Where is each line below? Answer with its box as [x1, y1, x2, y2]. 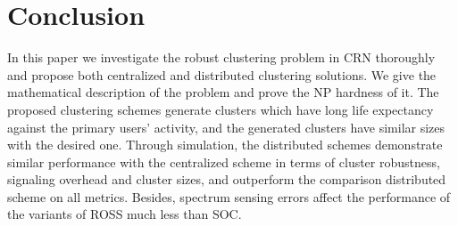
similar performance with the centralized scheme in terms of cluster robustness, [7, 152, 440, 171]
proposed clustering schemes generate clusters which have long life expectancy [7, 100, 434, 118]
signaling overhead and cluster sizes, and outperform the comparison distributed [7, 170, 446, 189]
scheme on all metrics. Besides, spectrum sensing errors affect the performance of [7, 187, 451, 206]
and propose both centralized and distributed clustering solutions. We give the [7, 65, 437, 84]
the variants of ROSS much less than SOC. [7, 205, 242, 223]
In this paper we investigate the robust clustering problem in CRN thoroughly [7, 48, 436, 67]
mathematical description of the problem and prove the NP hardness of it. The [7, 83, 439, 101]
